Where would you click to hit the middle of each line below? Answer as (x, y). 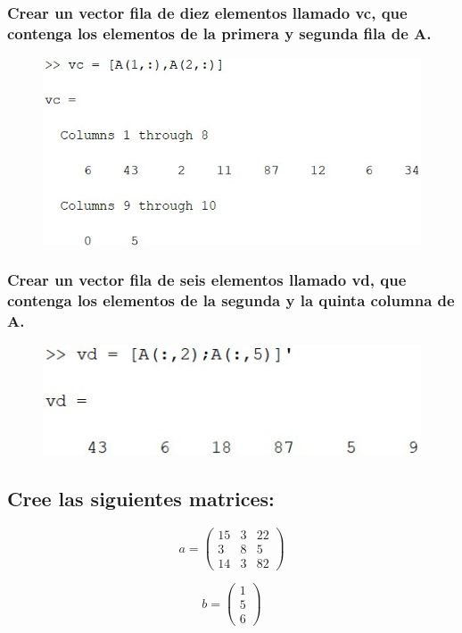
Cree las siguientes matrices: (141, 499)
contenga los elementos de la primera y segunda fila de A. (219, 33)
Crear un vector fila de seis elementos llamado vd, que (207, 280)
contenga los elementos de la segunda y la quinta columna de (231, 300)
